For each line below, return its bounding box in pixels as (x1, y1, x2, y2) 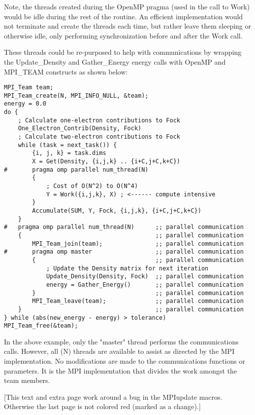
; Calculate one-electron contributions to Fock (18, 116, 180, 124)
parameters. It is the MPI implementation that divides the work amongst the (4, 365, 237, 376)
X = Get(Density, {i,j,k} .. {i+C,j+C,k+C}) (32, 158, 180, 165)
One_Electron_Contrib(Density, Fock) (18, 125, 142, 132)
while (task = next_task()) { (18, 141, 117, 149)
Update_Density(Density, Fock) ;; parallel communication (46, 273, 244, 280)
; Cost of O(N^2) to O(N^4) (46, 183, 138, 190)
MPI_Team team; (4, 84, 54, 91)
